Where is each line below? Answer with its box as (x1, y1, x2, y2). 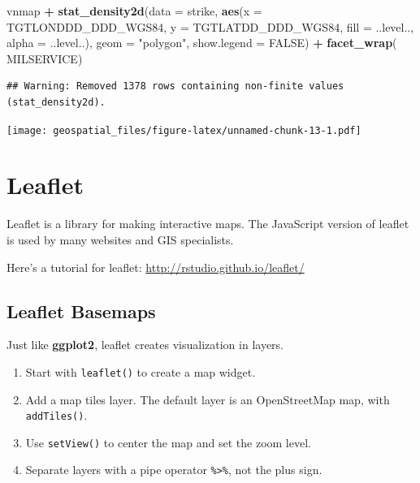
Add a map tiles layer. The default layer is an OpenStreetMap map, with (25, 390, 390, 408)
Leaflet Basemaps (6, 298, 156, 323)
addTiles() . (25, 407, 88, 424)
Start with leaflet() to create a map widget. (25, 363, 256, 380)
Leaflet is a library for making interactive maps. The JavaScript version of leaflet (6, 215, 409, 232)
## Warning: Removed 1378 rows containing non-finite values (6, 80, 344, 93)
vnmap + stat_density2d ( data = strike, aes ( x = (6, 2, 262, 19)
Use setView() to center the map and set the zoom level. (25, 433, 311, 451)
